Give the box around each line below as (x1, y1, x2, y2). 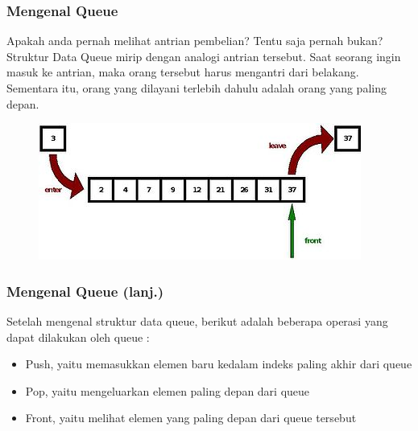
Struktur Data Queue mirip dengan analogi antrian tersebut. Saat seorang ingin (6, 47, 401, 64)
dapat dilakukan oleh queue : (6, 328, 150, 345)
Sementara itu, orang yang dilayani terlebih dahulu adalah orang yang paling (6, 80, 387, 96)
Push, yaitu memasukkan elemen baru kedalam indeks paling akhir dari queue (25, 355, 412, 372)
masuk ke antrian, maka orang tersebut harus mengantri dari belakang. (6, 64, 359, 80)
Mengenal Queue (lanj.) (6, 281, 164, 301)
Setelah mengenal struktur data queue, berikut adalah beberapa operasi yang (6, 313, 388, 329)
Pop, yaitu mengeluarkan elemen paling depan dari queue (25, 382, 310, 399)
